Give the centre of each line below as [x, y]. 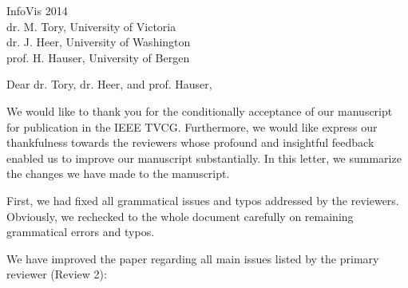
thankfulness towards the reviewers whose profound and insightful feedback [190, 142]
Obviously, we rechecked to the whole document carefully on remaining [180, 216]
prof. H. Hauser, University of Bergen [98, 57]
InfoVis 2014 [37, 10]
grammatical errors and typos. [81, 232]
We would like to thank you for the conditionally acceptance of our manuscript [200, 110]
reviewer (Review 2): [57, 274]
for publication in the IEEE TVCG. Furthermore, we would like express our [192, 126]
